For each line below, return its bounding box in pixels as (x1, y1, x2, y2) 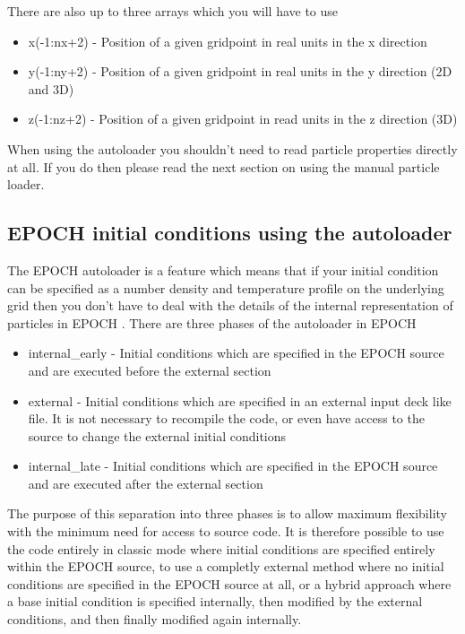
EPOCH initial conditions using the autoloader (7, 219, 452, 247)
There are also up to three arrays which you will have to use (7, 2, 339, 20)
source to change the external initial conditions (28, 426, 287, 445)
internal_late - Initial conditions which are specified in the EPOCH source (28, 456, 438, 475)
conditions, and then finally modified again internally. (7, 610, 302, 629)
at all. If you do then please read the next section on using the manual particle (7, 157, 440, 176)
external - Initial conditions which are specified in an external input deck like (28, 391, 452, 410)
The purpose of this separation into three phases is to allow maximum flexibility (7, 504, 447, 523)
